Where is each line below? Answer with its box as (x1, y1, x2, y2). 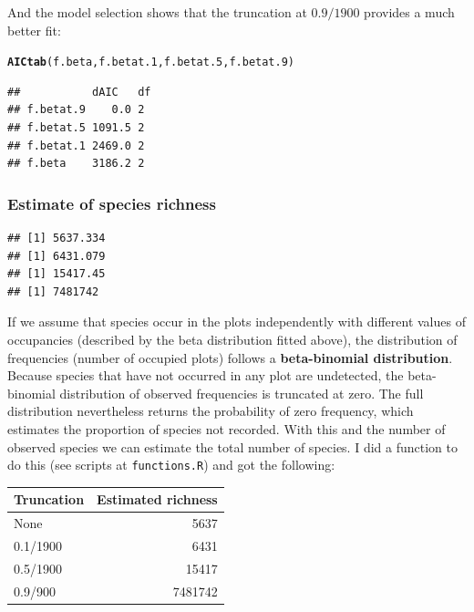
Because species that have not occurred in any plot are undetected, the (7, 366, 404, 385)
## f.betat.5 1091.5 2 (7, 121, 145, 135)
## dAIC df (7, 85, 151, 99)
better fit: (7, 20, 61, 39)
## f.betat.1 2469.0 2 (7, 139, 145, 152)
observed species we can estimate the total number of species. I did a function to (7, 437, 458, 456)
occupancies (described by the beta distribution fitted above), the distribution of (7, 330, 458, 348)
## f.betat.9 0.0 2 (7, 103, 145, 117)
